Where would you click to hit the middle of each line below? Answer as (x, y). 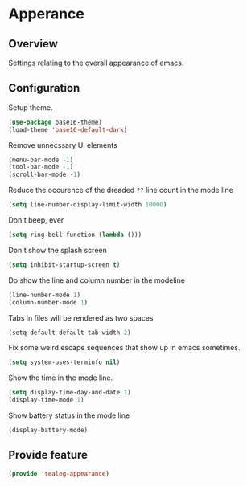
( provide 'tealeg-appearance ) (59, 474)
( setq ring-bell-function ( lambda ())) (75, 235)
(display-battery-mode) (48, 431)
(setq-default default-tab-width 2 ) (70, 333)
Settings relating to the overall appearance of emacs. (96, 63)
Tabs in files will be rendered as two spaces (81, 317)
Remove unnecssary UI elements (63, 145)
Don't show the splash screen (58, 250)
